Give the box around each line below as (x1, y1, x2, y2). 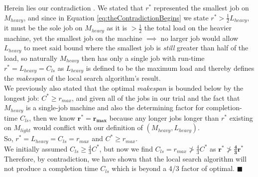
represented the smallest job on (153, 2, 249, 12)
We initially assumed (4, 143, 68, 154)
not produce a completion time (4, 163, 98, 174)
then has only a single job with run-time (81, 52, 205, 63)
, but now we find (99, 143, 153, 154)
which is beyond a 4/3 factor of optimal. (112, 163, 235, 174)
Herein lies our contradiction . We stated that (4, 2, 143, 12)
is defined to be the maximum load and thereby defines (86, 63, 255, 73)
